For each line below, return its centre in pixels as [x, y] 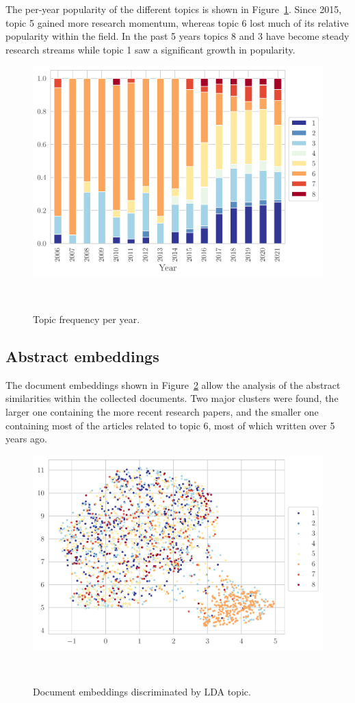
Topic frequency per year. [87, 319]
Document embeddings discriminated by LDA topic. [142, 691]
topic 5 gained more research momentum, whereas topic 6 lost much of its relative [177, 22]
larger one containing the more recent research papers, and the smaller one [162, 412]
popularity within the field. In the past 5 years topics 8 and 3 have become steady [177, 36]
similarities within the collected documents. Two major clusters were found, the [172, 398]
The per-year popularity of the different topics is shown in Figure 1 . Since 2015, [174, 9]
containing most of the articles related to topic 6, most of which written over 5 [170, 425]
